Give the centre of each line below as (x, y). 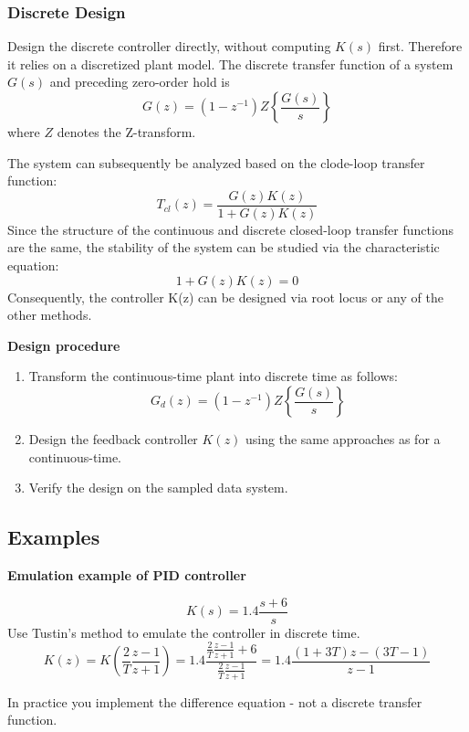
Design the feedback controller (113, 439)
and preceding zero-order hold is (140, 82)
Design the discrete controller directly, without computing (169, 46)
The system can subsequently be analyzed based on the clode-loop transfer (216, 162)
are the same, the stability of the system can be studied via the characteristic (224, 247)
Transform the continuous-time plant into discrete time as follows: (213, 376)
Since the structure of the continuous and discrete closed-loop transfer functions (231, 229)
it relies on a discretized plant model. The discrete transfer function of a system (230, 64)
